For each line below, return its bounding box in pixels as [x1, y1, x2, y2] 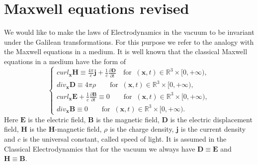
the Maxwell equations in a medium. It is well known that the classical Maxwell [4, 46, 248, 57]
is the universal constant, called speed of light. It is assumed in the [22, 133, 227, 144]
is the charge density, [109, 124, 174, 134]
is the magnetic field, [96, 114, 160, 124]
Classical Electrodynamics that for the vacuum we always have [4, 143, 195, 154]
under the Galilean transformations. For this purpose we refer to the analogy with [4, 36, 254, 47]
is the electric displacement [170, 114, 253, 124]
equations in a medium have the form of [4, 56, 126, 66]
